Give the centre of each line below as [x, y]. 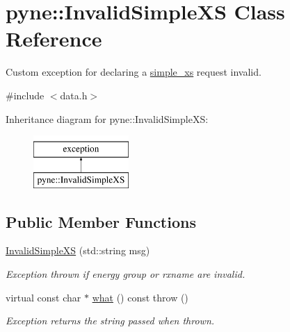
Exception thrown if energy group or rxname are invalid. [126, 274]
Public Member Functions [101, 221]
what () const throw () [140, 297]
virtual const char [43, 297]
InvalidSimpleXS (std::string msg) [78, 250]
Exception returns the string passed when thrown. [110, 321]
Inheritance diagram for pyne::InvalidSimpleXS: [107, 118]
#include [25, 95]
